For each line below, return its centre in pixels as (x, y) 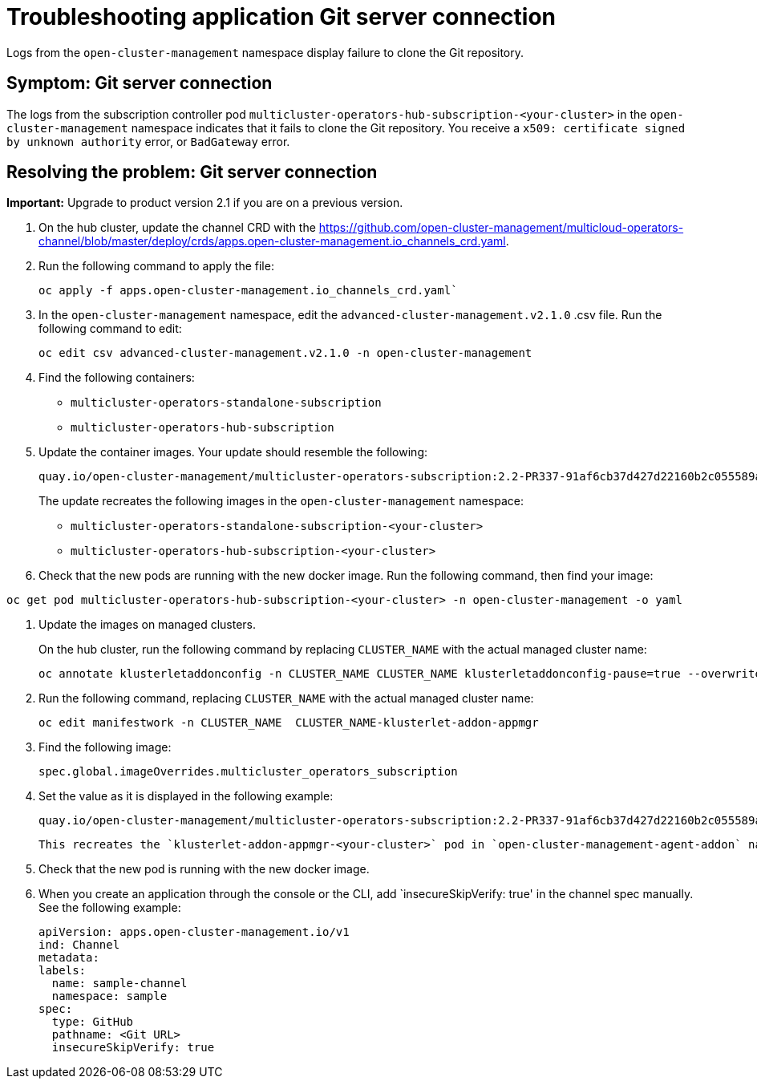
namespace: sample (109, 996)
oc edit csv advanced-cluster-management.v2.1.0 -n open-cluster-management (285, 353)
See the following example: (110, 908)
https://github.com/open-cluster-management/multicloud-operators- (501, 228)
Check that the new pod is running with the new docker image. (204, 869)
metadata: (69, 958)
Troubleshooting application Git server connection (281, 17)
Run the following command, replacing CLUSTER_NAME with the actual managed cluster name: (286, 698)
